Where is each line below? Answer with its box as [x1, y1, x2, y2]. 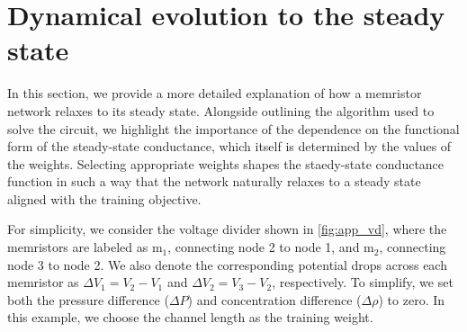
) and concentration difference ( [187, 290, 362, 309]
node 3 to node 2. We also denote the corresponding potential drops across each [7, 255, 447, 274]
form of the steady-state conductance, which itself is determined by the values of [7, 137, 452, 156]
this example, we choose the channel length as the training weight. [7, 308, 373, 327]
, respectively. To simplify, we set [272, 273, 454, 292]
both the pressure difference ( [7, 290, 169, 309]
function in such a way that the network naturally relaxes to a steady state [7, 172, 421, 191]
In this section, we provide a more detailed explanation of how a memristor [7, 84, 422, 103]
